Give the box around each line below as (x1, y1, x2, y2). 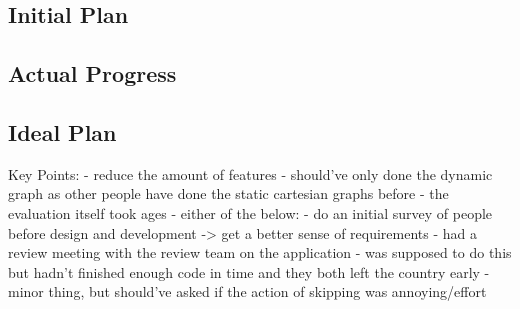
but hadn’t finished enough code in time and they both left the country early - (8, 261, 490, 282)
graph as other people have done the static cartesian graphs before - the (8, 183, 449, 204)
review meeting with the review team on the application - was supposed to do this (8, 242, 512, 263)
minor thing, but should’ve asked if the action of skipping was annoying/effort (8, 281, 487, 302)
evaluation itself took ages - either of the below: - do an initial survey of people (8, 202, 493, 223)
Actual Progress (8, 58, 177, 89)
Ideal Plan (8, 116, 117, 147)
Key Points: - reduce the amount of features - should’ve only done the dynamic (8, 163, 493, 184)
